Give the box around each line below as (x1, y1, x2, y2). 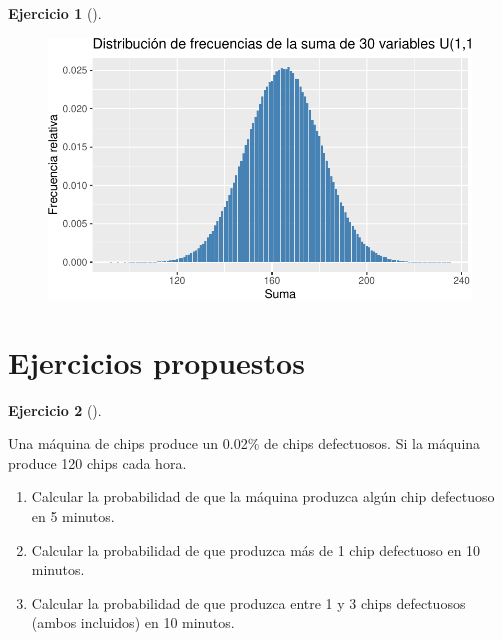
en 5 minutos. (31, 506, 115, 527)
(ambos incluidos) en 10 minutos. (31, 612, 235, 633)
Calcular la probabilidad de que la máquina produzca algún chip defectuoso (31, 486, 495, 507)
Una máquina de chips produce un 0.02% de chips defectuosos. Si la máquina (8, 433, 481, 454)
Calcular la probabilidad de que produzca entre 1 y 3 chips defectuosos (31, 592, 466, 613)
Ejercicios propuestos (8, 341, 305, 382)
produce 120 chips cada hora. (8, 452, 187, 473)
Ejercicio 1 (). (8, 3, 102, 23)
